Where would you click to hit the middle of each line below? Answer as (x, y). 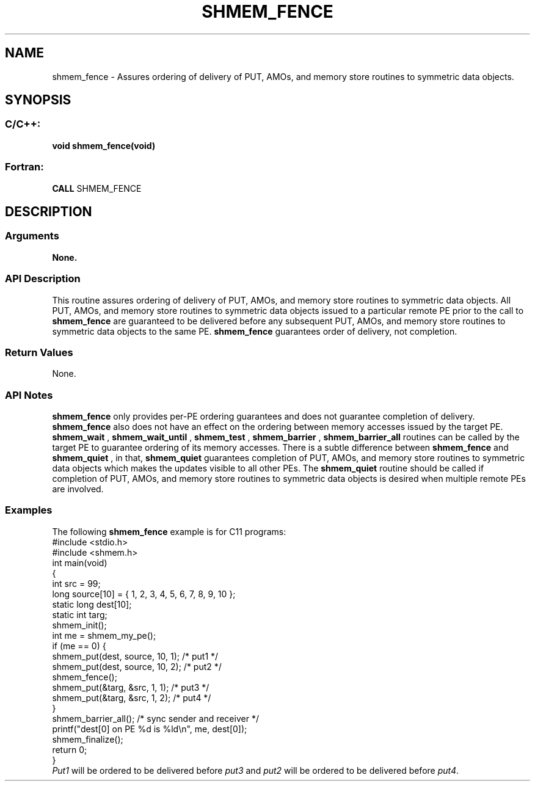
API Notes (29, 395)
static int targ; (80, 614)
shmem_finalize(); (88, 739)
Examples (29, 510)
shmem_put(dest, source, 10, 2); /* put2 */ (137, 666)
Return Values (39, 352)
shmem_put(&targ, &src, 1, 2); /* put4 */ (132, 697)
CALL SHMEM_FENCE (97, 188)
